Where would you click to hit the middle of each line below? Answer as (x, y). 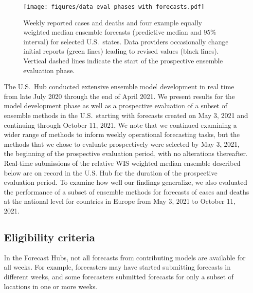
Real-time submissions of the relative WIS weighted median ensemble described (122, 163)
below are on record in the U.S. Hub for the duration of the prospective (111, 172)
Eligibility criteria (50, 237)
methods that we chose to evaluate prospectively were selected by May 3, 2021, (122, 144)
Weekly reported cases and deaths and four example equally (113, 22)
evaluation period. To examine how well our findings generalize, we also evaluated (126, 182)
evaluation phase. (49, 70)
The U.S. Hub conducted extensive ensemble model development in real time (119, 87)
